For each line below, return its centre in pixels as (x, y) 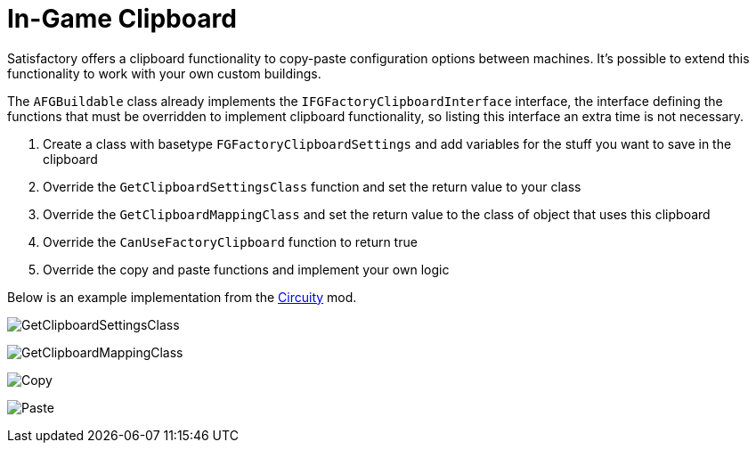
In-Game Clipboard (122, 19)
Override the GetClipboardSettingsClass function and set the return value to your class (312, 186)
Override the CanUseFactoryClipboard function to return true (230, 241)
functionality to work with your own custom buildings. (164, 73)
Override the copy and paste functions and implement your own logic (246, 269)
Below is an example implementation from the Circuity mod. (182, 297)
